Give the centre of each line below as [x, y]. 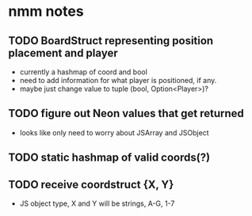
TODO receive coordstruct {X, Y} [91, 184]
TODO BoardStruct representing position [111, 41]
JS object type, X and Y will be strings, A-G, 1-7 [97, 203]
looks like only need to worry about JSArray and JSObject [114, 132]
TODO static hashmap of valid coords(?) [109, 158]
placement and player [63, 53]
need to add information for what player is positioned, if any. [118, 80]
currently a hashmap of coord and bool [84, 72]
